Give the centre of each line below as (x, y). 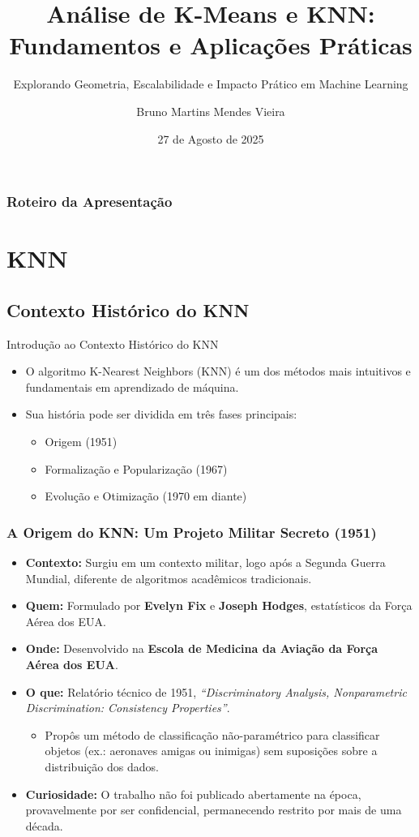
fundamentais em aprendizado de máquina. (132, 386)
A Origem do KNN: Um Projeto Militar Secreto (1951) (192, 532)
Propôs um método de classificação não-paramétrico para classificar (212, 734)
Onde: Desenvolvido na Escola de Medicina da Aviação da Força (202, 648)
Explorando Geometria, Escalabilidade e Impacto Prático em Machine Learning (211, 84)
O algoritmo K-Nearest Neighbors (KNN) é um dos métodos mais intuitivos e (218, 371)
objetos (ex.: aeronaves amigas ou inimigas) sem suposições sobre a (211, 751)
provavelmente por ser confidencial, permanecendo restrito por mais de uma (214, 810)
